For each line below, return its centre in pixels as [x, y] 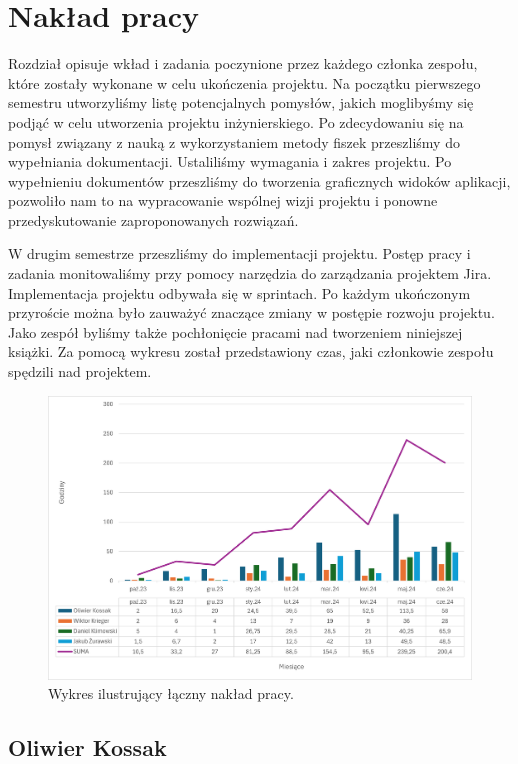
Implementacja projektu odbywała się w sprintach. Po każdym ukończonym [239, 292]
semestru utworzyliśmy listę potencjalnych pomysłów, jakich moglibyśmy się [241, 102]
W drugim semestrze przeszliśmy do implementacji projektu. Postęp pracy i [239, 253]
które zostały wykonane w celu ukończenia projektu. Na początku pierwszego [244, 82]
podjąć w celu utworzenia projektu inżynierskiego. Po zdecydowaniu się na [236, 121]
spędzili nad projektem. [80, 371]
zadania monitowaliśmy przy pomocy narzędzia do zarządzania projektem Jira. [250, 273]
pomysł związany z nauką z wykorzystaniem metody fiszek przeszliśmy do [234, 141]
